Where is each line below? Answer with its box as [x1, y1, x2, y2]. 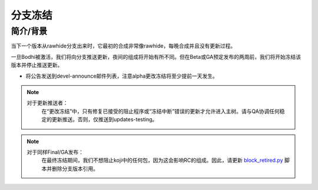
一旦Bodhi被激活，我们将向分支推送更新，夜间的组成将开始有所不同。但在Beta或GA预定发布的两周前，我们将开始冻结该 [11, 53, 302, 60]
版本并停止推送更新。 [11, 62, 63, 69]
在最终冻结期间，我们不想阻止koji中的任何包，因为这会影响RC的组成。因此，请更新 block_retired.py [41, 156, 283, 164]
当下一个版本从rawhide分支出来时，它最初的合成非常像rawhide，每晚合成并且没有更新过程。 [11, 42, 236, 49]
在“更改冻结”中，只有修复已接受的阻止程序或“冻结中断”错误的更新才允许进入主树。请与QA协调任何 [41, 108, 280, 115]
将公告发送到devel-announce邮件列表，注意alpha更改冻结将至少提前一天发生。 [25, 72, 218, 79]
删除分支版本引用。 [51, 165, 98, 172]
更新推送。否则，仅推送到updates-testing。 [51, 116, 158, 123]
